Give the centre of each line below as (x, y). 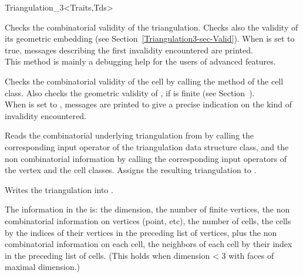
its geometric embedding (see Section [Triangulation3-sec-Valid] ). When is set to (150, 38)
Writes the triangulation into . (59, 189)
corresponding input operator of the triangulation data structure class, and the (147, 146)
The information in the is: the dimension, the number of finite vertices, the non (147, 209)
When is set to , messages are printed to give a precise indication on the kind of (148, 104)
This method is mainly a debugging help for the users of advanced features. (140, 61)
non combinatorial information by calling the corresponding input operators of (146, 158)
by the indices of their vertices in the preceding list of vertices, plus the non (141, 232)
